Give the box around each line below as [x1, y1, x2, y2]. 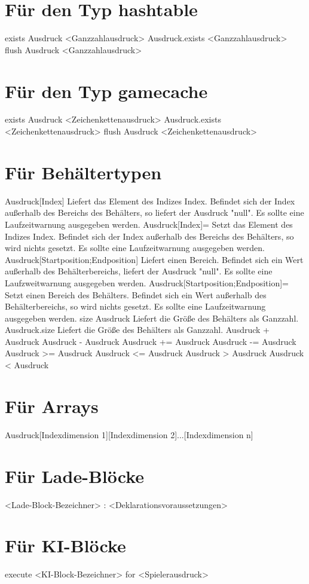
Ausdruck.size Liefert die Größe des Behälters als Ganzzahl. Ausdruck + [5, 323, 270, 336]
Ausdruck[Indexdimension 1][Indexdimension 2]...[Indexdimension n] [5, 428, 253, 441]
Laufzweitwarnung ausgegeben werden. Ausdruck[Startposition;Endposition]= [5, 276, 289, 289]
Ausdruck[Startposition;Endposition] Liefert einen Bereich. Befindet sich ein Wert [5, 253, 304, 265]
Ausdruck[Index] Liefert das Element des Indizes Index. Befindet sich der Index [5, 194, 295, 207]
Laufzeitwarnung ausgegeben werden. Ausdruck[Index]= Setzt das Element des [5, 218, 293, 230]
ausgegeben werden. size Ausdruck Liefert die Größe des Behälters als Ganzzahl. [5, 311, 299, 324]
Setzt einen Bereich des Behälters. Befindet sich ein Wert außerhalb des [5, 288, 267, 301]
